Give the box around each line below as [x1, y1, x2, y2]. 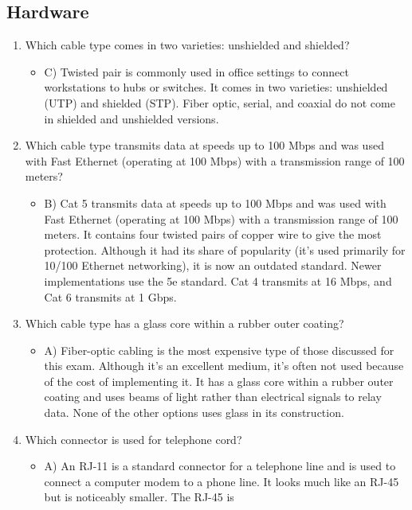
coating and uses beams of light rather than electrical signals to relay [44, 388, 382, 405]
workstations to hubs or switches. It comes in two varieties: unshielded [44, 79, 388, 95]
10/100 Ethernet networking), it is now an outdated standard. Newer [44, 257, 382, 274]
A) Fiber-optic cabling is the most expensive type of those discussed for [44, 341, 394, 358]
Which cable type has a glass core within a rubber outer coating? [25, 315, 344, 332]
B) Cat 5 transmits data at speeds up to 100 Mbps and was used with [44, 194, 386, 211]
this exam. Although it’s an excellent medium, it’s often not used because [44, 357, 404, 374]
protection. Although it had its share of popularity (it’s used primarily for [44, 241, 406, 258]
